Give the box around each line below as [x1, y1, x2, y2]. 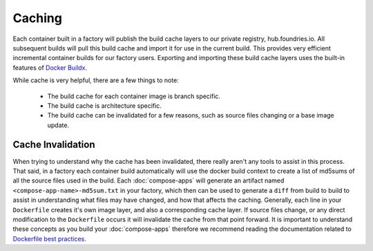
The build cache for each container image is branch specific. [47, 92, 221, 100]
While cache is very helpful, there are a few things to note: [12, 76, 179, 84]
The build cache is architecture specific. [47, 101, 162, 110]
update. [47, 121, 69, 129]
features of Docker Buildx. [12, 63, 88, 72]
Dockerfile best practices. [12, 234, 86, 243]
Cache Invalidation [12, 139, 95, 151]
